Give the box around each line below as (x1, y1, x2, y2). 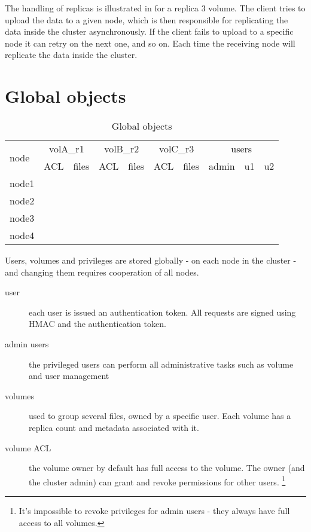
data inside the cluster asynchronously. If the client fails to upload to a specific (5, 25, 294, 38)
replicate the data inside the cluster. (5, 48, 138, 61)
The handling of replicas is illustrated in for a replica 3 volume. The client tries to (5, 2, 306, 14)
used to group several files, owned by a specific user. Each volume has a (29, 409, 291, 422)
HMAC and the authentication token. (29, 317, 166, 330)
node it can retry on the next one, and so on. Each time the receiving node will (5, 36, 295, 49)
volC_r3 (158, 142, 194, 156)
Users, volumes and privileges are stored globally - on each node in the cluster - (5, 254, 297, 267)
